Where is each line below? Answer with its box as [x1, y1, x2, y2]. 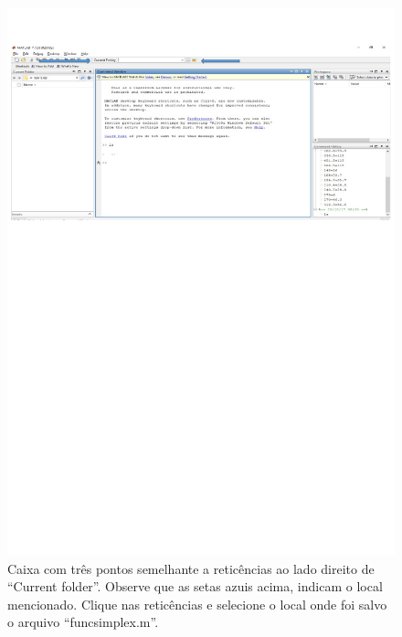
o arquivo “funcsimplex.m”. [7, 612, 159, 632]
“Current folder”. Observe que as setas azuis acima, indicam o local [7, 577, 383, 596]
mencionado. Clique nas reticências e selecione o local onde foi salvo [7, 594, 387, 613]
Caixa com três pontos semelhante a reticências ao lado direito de [7, 558, 375, 578]
